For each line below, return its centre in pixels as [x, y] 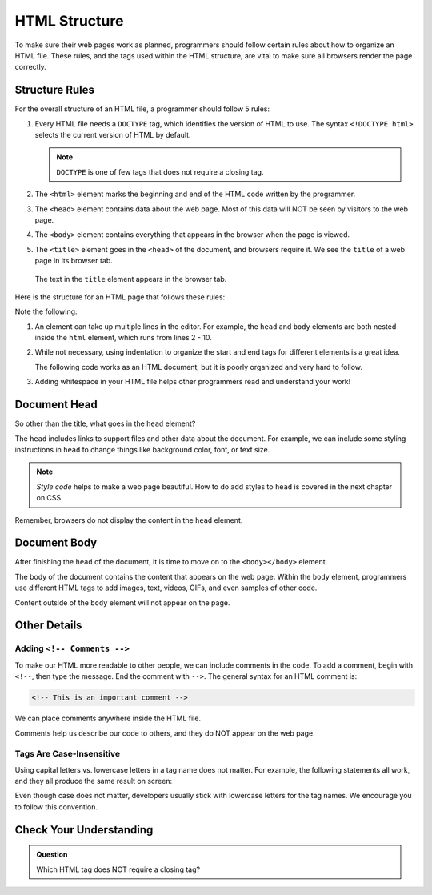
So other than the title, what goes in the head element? [105, 423]
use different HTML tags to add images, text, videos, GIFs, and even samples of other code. [166, 588]
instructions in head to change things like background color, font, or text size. [142, 449]
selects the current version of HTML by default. [113, 135]
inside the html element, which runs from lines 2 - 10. [123, 338]
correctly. [31, 67]
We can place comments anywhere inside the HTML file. [108, 718]
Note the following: [46, 311]
